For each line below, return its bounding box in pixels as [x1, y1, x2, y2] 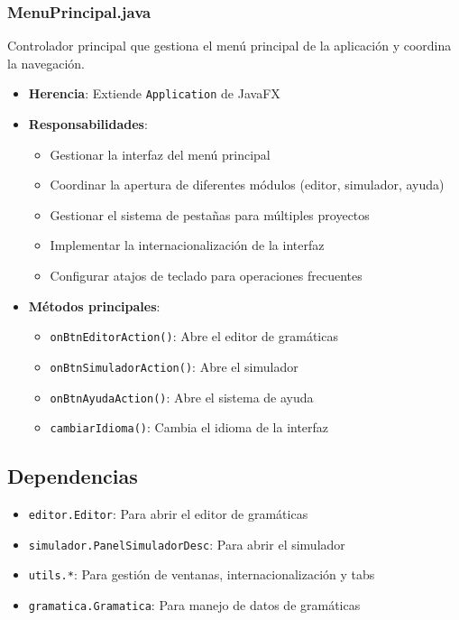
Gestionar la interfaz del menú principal [50, 144, 271, 163]
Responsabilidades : [28, 115, 148, 134]
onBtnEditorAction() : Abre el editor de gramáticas [50, 327, 338, 346]
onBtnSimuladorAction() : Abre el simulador [50, 356, 298, 375]
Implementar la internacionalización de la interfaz [50, 236, 325, 254]
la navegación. [7, 53, 85, 72]
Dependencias [7, 462, 138, 490]
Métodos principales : [28, 296, 161, 315]
